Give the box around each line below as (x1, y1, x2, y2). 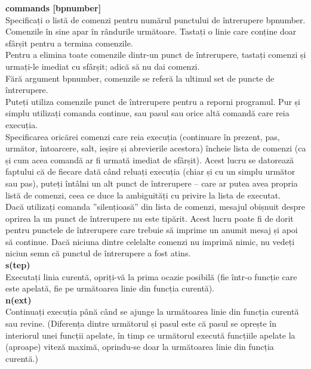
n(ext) (5, 293, 32, 306)
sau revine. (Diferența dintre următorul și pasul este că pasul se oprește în (5, 317, 277, 330)
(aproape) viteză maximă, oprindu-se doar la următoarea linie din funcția (5, 340, 274, 353)
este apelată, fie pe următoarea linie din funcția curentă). (5, 282, 215, 294)
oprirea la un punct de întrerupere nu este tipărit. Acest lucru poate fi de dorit (5, 212, 294, 224)
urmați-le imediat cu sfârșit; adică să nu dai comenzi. (5, 60, 200, 72)
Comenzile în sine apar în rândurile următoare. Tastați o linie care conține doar (5, 25, 297, 38)
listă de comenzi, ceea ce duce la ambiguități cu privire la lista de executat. (5, 188, 281, 201)
